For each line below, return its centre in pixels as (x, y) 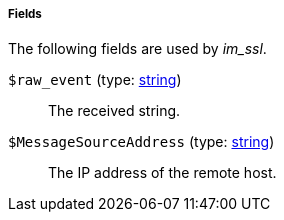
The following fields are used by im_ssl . (137, 49)
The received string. (114, 111)
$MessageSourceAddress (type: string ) (141, 142)
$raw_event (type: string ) (95, 80)
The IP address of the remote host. (162, 173)
